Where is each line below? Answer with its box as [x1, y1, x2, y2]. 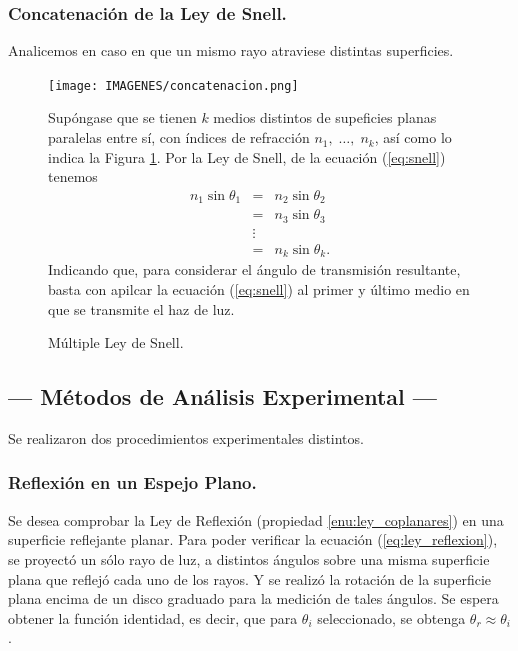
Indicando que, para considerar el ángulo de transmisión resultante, [48, 259, 461, 280]
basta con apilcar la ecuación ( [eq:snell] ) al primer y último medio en [48, 278, 470, 299]
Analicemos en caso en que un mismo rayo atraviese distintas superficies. [8, 40, 454, 61]
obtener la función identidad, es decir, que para [8, 607, 298, 628]
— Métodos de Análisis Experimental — [8, 381, 437, 412]
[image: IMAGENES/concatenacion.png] [48, 78, 299, 93]
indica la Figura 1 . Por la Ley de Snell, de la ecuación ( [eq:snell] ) [48, 146, 446, 167]
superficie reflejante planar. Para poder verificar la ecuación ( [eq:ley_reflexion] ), [8, 529, 498, 550]
